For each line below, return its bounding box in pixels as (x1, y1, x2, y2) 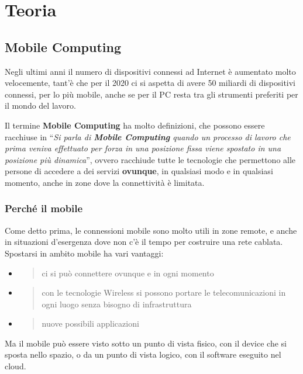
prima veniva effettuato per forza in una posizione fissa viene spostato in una (5, 142, 281, 154)
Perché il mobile (5, 201, 83, 216)
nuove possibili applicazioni (42, 317, 139, 330)
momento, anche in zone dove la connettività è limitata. (5, 176, 205, 188)
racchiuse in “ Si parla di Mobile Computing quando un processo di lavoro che (5, 130, 291, 143)
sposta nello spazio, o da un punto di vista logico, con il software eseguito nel (5, 348, 281, 361)
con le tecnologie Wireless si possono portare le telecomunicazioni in (42, 286, 286, 299)
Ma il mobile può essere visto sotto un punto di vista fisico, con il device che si (5, 337, 287, 349)
